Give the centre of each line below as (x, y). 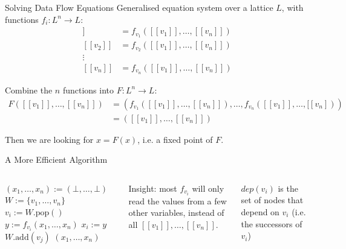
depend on (260, 211)
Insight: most (153, 188)
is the (288, 188)
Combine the (29, 90)
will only (208, 188)
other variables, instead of (176, 213)
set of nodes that (272, 200)
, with (292, 7)
